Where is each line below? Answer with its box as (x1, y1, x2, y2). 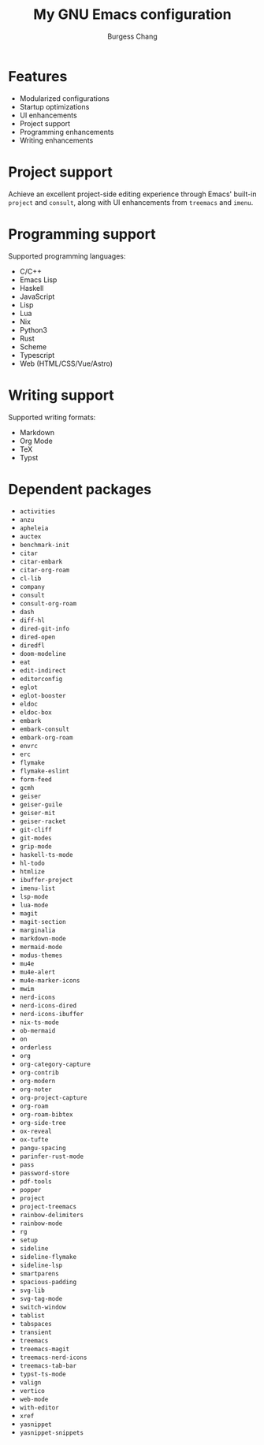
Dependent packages (8, 480, 152, 498)
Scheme (19, 341, 47, 352)
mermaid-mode (19, 944, 63, 952)
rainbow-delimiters (19, 1212, 84, 1220)
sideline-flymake (19, 1253, 77, 1261)
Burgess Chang (107, 32, 158, 41)
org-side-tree (19, 1119, 66, 1127)
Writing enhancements (19, 136, 94, 145)
